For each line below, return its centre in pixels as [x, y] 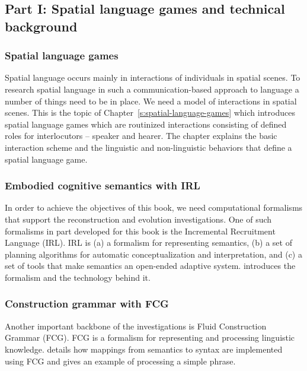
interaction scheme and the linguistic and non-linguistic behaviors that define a [148, 147]
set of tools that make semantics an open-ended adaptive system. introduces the [150, 266]
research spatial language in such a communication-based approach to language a [152, 89]
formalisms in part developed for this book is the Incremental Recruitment [140, 231]
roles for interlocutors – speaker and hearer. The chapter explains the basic [141, 136]
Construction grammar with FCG [87, 304]
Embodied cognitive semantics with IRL [103, 185]
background [41, 26]
